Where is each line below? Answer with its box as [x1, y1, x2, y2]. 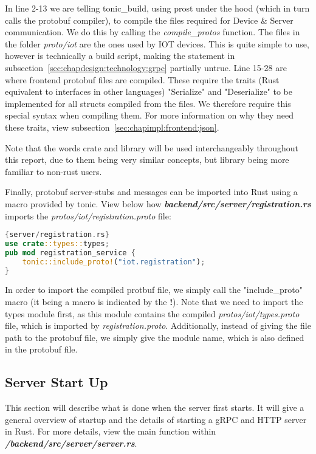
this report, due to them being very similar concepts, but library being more [5, 153, 289, 166]
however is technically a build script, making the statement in [5, 49, 235, 62]
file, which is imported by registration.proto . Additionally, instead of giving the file [5, 319, 311, 332]
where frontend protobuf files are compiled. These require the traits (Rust [5, 73, 280, 86]
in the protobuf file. [5, 343, 78, 356]
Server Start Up [5, 373, 108, 391]
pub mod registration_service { [5, 248, 136, 257]
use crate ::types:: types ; [5, 239, 109, 248]
